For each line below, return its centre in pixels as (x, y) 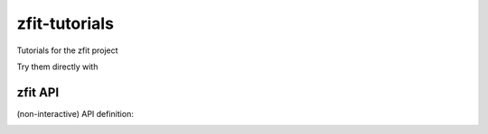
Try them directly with (57, 67)
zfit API (38, 92)
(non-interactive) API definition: (75, 113)
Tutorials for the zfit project (67, 50)
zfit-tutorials (66, 23)
